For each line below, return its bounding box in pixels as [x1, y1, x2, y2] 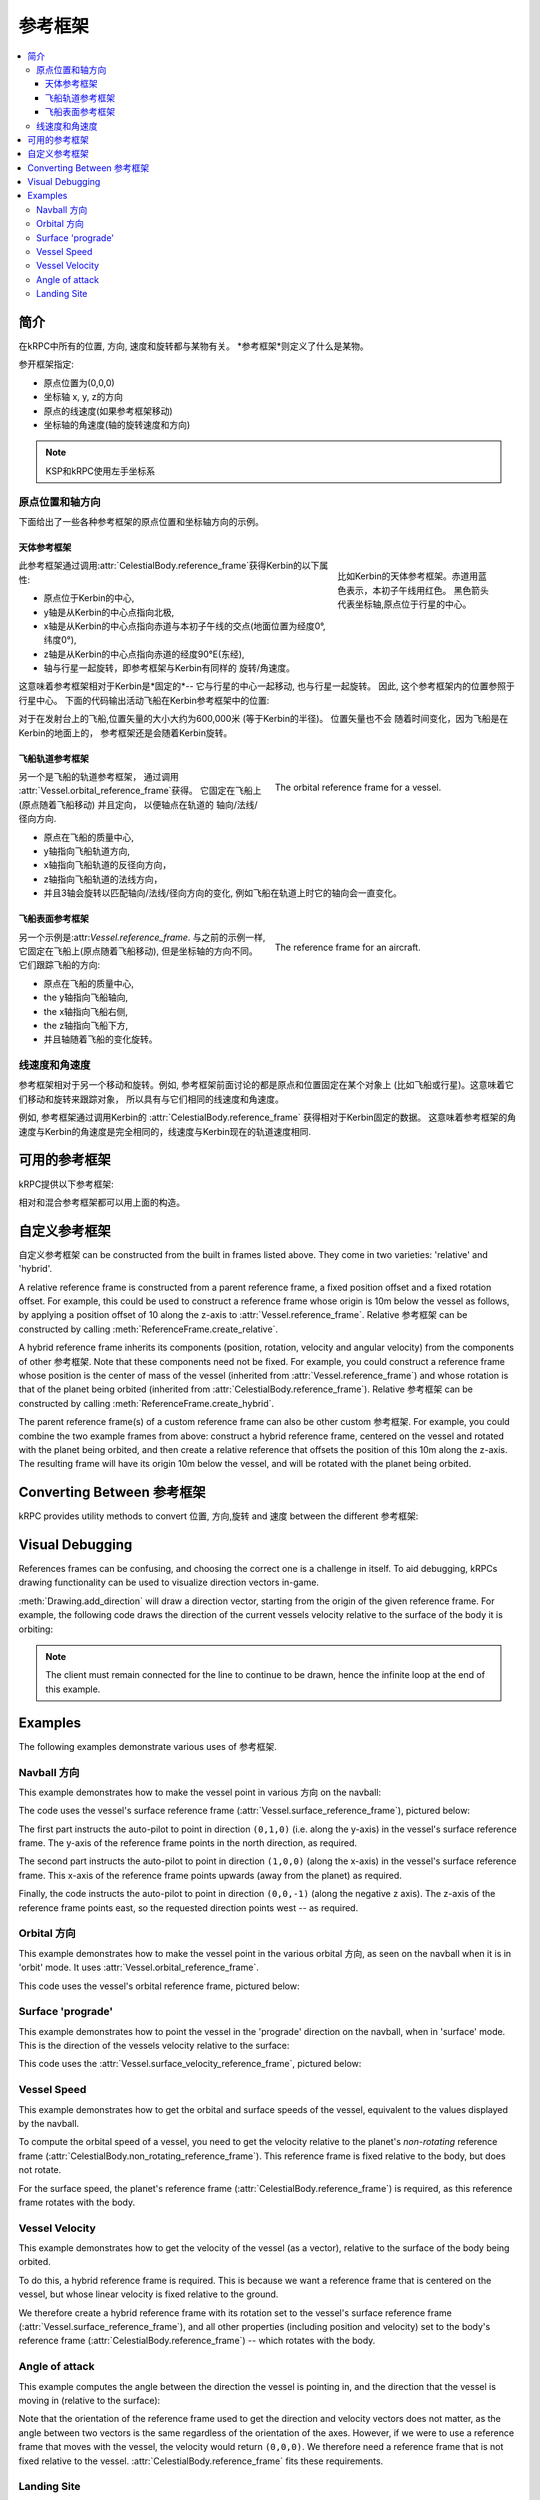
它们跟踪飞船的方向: [18, 959, 101, 971]
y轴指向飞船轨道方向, [43, 845, 130, 857]
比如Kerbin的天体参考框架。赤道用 [337, 570, 479, 582]
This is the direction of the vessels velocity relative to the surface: [18, 2040, 290, 2052]
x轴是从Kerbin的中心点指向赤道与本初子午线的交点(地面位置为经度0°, [43, 620, 326, 632]
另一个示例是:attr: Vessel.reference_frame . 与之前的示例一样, [18, 931, 266, 943]
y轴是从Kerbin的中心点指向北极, [43, 606, 175, 618]
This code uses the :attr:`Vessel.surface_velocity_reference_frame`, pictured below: [18, 2058, 362, 2070]
